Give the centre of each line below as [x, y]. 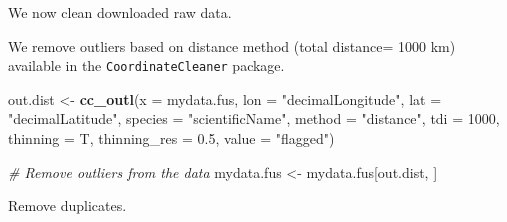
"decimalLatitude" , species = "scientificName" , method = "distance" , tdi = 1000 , [254, 118]
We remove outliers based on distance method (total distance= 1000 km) [232, 45]
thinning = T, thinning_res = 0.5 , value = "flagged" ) [171, 138]
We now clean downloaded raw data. [120, 12]
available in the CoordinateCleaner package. [146, 65]
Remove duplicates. [67, 205]
